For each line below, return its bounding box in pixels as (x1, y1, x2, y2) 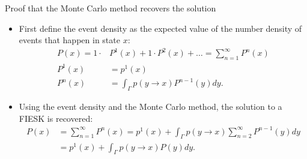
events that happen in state (19, 34, 120, 46)
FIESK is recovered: (19, 112, 93, 124)
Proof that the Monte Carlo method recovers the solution (5, 2, 216, 14)
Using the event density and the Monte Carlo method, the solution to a (19, 100, 282, 112)
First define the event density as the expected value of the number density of (19, 22, 302, 34)
